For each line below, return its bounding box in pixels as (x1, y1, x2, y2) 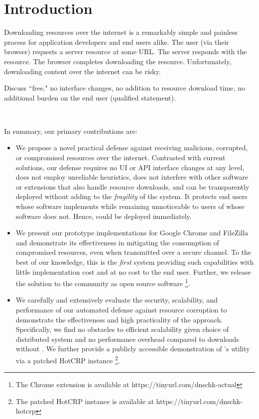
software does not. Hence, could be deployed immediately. (15, 210, 192, 221)
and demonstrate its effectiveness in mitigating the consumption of (15, 237, 219, 247)
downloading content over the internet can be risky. (4, 66, 161, 76)
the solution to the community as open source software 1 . (15, 277, 190, 288)
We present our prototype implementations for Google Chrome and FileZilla (15, 227, 249, 238)
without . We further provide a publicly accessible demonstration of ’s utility (15, 343, 250, 354)
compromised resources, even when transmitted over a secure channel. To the (15, 247, 252, 257)
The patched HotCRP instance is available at (15, 396, 154, 406)
